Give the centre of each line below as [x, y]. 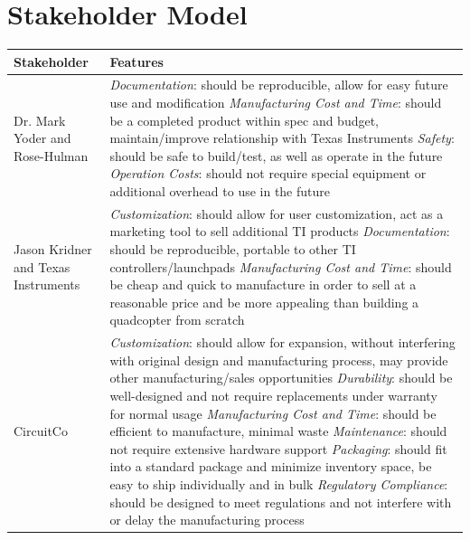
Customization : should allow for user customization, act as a [277, 213]
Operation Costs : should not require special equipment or [268, 173]
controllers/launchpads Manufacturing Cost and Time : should [281, 266]
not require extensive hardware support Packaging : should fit [278, 448]
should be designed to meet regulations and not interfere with [281, 502]
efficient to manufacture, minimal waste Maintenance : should [278, 431]
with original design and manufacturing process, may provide [279, 360]
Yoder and [42, 138]
